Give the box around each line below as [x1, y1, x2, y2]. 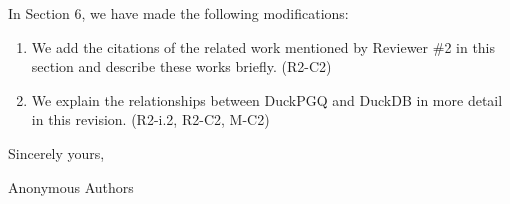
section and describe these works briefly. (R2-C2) [31, 56, 332, 77]
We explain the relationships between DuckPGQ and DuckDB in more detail [31, 89, 503, 110]
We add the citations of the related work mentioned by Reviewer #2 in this [31, 36, 496, 57]
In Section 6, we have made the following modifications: [8, 3, 349, 23]
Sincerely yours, [8, 142, 105, 163]
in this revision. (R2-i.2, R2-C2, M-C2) [31, 109, 270, 130]
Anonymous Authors [8, 176, 134, 197]
